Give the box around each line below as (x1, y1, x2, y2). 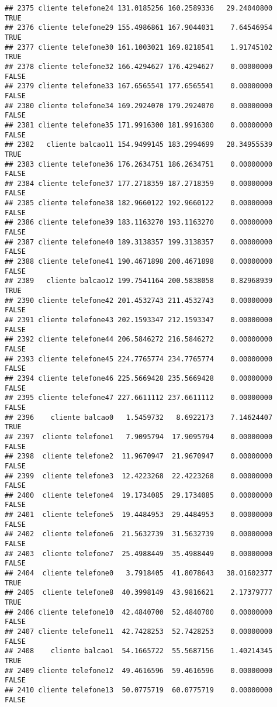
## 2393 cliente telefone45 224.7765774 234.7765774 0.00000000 (5, 354, 273, 363)
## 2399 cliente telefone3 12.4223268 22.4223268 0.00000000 (5, 471, 273, 480)
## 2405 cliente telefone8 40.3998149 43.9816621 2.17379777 (5, 588, 273, 597)
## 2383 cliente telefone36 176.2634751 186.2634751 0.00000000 (5, 160, 273, 168)
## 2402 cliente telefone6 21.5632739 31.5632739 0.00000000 (5, 530, 273, 539)
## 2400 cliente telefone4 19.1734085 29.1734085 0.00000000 (5, 491, 273, 499)
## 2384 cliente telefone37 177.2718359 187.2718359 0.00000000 (5, 179, 273, 188)
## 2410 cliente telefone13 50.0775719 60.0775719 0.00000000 (5, 685, 273, 694)
